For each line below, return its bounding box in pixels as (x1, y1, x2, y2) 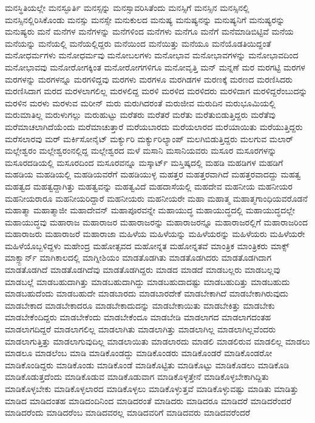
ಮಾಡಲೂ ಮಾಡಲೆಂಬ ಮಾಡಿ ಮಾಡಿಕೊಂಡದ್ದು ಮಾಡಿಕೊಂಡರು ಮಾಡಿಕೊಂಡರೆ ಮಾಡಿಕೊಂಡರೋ (5, 346, 273, 359)
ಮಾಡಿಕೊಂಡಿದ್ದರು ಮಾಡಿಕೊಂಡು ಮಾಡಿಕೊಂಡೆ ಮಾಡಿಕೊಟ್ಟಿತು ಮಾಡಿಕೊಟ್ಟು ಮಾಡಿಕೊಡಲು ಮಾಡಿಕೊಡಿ (5, 358, 290, 371)
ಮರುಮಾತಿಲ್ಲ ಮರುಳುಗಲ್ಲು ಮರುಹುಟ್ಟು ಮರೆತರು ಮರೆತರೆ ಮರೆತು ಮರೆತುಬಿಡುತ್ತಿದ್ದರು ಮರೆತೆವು (5, 108, 276, 121)
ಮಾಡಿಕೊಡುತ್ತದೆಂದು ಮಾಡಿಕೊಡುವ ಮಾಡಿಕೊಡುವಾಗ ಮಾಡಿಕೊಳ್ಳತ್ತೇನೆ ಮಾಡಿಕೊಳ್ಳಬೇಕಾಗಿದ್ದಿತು (5, 370, 269, 383)
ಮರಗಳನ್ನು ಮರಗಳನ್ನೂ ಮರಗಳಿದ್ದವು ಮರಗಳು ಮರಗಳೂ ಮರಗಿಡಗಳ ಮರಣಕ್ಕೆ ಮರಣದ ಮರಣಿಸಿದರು (5, 72, 293, 85)
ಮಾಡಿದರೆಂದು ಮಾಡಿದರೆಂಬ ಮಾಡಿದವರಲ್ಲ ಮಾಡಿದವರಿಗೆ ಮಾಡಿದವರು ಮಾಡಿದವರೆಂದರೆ (5, 406, 250, 419)
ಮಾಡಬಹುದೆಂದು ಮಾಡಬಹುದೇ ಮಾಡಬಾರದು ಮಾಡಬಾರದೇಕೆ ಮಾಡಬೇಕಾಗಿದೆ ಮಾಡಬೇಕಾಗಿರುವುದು (5, 287, 288, 300)
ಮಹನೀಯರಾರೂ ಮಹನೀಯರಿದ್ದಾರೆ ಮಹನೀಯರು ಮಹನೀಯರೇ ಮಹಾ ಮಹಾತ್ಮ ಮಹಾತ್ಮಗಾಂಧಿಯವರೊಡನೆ (5, 191, 308, 204)
